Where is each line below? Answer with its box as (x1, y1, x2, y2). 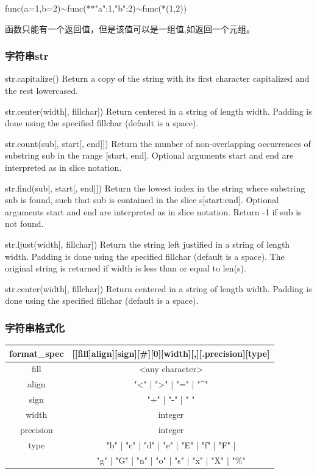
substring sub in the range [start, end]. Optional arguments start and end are (5, 149, 294, 162)
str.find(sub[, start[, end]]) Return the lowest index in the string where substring (5, 181, 305, 194)
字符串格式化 (5, 320, 65, 335)
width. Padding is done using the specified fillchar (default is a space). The (5, 250, 285, 262)
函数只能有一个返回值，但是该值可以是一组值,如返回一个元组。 (5, 22, 255, 35)
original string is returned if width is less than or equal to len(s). (5, 262, 246, 275)
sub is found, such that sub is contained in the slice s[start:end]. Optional (5, 193, 279, 206)
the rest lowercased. (5, 84, 78, 96)
